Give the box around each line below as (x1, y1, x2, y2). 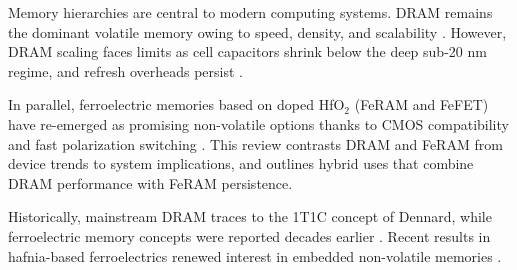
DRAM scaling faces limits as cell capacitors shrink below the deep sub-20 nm (8, 41, 487, 62)
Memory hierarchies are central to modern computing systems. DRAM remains (8, 2, 493, 22)
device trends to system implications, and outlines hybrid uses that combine (8, 153, 474, 174)
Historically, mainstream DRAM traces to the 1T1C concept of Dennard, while (8, 206, 492, 227)
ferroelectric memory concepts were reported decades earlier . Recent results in (8, 225, 491, 246)
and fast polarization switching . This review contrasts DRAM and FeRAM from (8, 133, 503, 154)
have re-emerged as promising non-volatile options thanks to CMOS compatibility (8, 113, 509, 134)
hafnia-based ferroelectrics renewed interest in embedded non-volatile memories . (8, 245, 502, 266)
